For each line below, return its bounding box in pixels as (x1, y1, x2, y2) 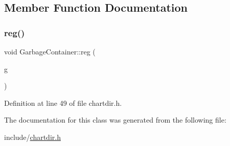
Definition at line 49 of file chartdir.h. (4, 97, 122, 108)
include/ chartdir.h (4, 131, 61, 142)
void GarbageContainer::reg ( (4, 46, 96, 56)
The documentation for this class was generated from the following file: (4, 114, 226, 125)
